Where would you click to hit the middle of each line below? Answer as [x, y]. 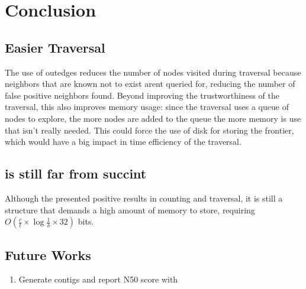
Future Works [48, 254]
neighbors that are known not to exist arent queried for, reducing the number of [150, 84]
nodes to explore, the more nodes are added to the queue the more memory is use [153, 118]
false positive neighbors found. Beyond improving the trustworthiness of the [142, 95]
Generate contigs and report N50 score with [98, 279]
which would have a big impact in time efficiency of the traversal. [123, 142]
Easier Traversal [55, 47]
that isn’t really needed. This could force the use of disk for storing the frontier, [149, 130]
